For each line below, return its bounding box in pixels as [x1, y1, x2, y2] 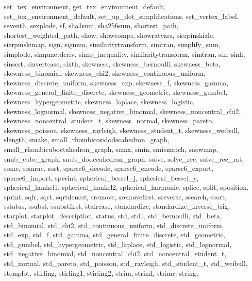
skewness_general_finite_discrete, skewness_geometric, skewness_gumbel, [4, 87, 228, 97]
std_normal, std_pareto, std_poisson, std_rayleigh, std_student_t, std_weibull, [4, 258, 248, 268]
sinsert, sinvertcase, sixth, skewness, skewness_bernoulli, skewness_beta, [4, 58, 221, 68]
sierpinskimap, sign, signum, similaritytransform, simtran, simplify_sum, [4, 39, 220, 50]
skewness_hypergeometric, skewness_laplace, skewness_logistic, [4, 96, 195, 106]
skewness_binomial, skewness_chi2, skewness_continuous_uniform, [4, 68, 206, 78]
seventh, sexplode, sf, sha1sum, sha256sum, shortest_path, [4, 20, 179, 31]
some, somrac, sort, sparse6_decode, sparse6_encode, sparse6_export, [4, 163, 214, 173]
